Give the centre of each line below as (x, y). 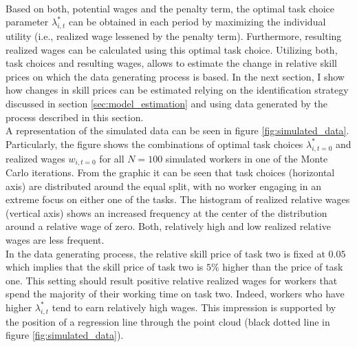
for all (112, 158)
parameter (27, 22)
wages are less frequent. (55, 239)
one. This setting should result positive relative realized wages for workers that (172, 280)
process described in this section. (75, 117)
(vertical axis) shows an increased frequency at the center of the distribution (166, 212)
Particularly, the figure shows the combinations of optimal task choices (154, 144)
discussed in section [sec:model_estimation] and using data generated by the (167, 103)
